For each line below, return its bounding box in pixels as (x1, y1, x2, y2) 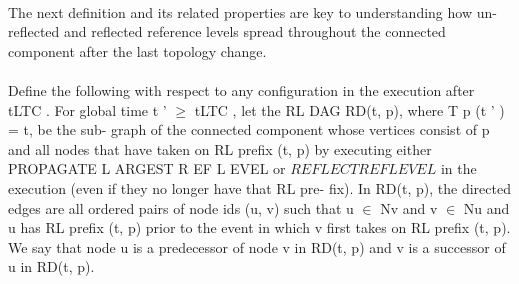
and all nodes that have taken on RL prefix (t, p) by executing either (8, 138, 432, 159)
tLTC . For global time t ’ (8, 99, 167, 120)
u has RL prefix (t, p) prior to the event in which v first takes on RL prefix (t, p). (8, 217, 511, 238)
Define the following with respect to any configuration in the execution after (8, 79, 475, 100)
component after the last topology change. (8, 40, 267, 61)
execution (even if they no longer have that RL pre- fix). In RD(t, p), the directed (8, 177, 511, 198)
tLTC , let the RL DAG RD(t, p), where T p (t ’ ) (194, 99, 505, 120)
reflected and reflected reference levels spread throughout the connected (8, 21, 446, 42)
